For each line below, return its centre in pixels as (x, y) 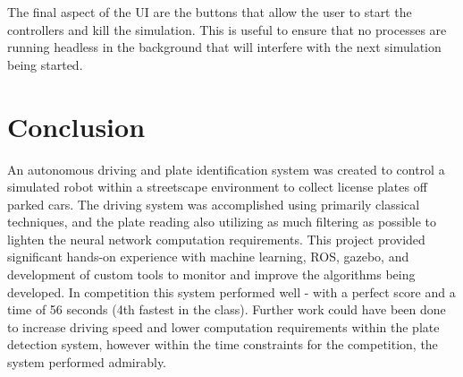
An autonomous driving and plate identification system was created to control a (226, 169)
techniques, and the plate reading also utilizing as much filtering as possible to (222, 222)
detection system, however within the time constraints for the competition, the (223, 344)
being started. (45, 64)
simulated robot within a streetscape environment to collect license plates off (217, 187)
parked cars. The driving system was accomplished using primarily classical (214, 204)
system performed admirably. (87, 362)
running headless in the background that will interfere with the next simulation (224, 47)
